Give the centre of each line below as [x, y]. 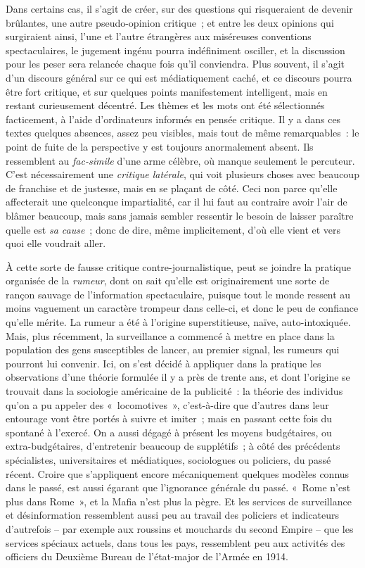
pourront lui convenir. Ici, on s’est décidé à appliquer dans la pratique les [164, 363]
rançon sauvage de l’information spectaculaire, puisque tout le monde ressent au [178, 294]
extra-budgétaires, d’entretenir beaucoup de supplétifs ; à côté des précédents [173, 446]
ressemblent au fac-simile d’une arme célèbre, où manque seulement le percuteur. [180, 160]
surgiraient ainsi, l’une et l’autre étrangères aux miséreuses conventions [159, 36]
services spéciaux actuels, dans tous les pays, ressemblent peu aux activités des [175, 542]
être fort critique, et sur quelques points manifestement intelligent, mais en [167, 91]
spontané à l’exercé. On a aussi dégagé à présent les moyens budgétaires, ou [169, 432]
